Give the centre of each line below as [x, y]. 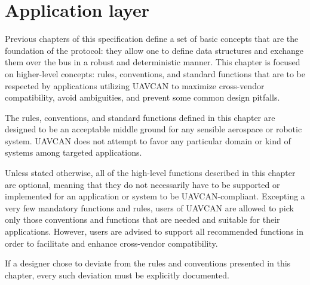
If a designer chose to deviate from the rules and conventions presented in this [148, 263]
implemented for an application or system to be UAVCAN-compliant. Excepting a [155, 196]
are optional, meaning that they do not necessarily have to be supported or [142, 184]
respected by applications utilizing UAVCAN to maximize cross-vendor [135, 85]
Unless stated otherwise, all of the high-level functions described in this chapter [150, 173]
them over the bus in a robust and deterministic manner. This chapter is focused [153, 62]
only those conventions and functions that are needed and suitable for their [142, 219]
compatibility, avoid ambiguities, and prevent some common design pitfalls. [142, 97]
